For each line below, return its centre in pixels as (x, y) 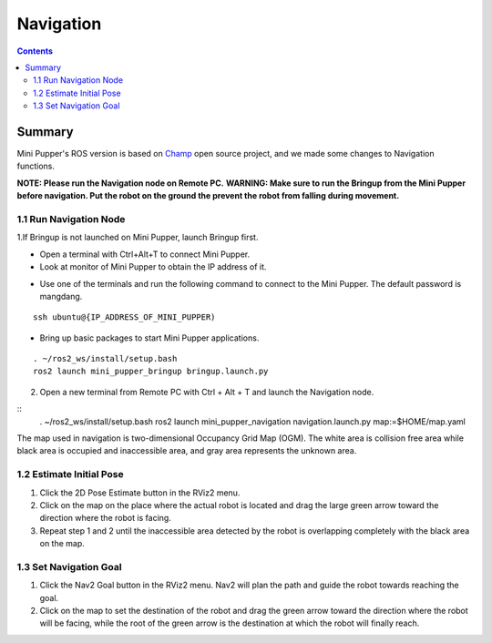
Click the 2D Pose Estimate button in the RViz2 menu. (140, 493)
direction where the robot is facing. (106, 518)
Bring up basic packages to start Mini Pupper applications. (149, 338)
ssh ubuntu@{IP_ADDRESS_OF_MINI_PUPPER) (124, 317)
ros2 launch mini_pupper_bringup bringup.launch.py (151, 372)
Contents (35, 51)
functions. (36, 166)
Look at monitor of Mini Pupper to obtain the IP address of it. (153, 267)
